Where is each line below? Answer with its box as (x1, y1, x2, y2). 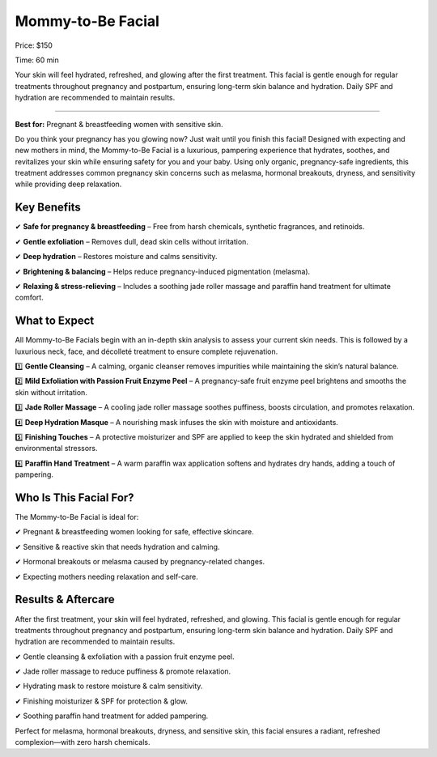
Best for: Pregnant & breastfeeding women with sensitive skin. (15, 119, 223, 129)
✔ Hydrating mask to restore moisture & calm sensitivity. (15, 681, 203, 691)
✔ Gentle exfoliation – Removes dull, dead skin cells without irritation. (15, 236, 248, 246)
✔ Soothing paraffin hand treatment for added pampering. (15, 711, 209, 721)
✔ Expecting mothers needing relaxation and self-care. (15, 572, 198, 581)
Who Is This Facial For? (15, 491, 134, 504)
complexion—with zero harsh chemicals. (15, 738, 151, 747)
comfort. (15, 292, 44, 303)
